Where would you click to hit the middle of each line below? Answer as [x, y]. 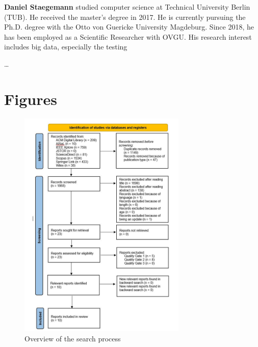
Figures [31, 99]
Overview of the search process [73, 338]
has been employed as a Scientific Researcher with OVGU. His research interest [128, 36]
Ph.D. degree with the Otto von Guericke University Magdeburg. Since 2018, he [129, 27]
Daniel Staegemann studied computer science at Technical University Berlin [127, 7]
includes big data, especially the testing [66, 47]
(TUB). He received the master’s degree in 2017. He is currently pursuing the [125, 17]
